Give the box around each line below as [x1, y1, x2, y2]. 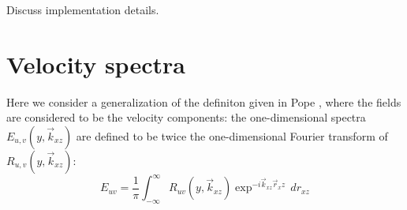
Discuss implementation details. [6, 2, 159, 17]
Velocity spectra [6, 47, 185, 80]
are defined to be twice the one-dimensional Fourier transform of [76, 127, 388, 144]
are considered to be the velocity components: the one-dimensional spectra [6, 109, 366, 126]
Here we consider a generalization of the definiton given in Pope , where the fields [6, 93, 401, 110]
